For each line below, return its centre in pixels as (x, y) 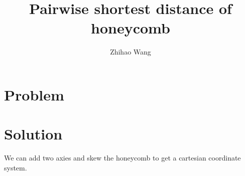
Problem (34, 94)
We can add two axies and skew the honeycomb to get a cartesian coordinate (122, 158)
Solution (33, 134)
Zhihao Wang (131, 52)
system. (16, 167)
